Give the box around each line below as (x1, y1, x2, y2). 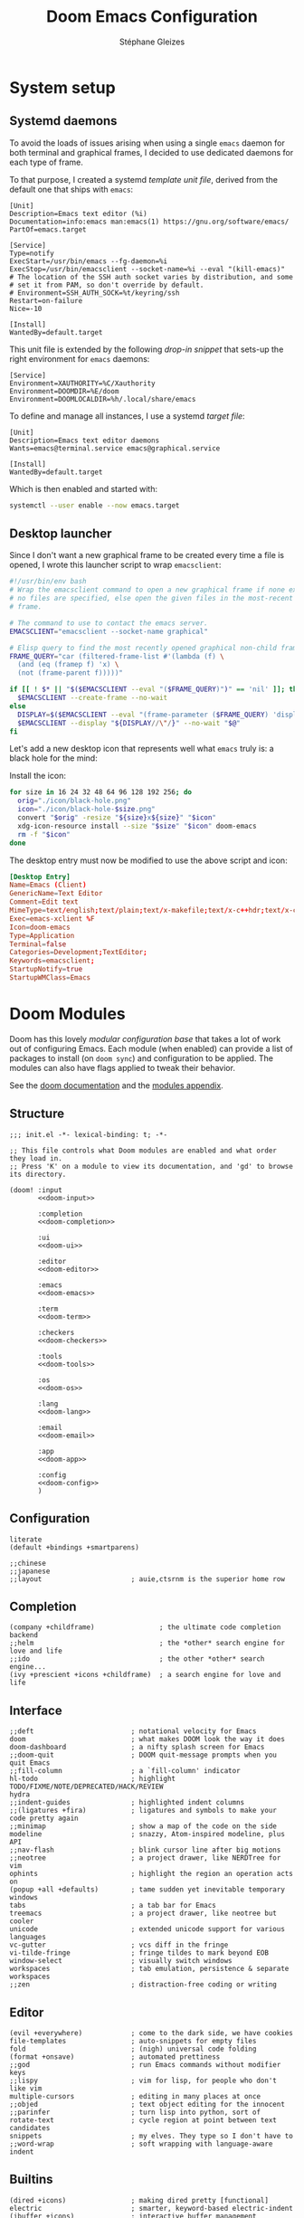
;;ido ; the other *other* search (9, 1654, 265, 1663)
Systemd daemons (9, 113, 118, 128)
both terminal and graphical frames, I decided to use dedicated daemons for (9, 147, 294, 157)
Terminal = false (9, 939, 67, 949)
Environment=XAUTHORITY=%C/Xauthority (9, 378, 156, 388)
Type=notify (9, 249, 54, 258)
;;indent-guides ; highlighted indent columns (9, 1798, 245, 1807)
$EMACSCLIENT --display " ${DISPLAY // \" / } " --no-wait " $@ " (17, 718, 242, 727)
